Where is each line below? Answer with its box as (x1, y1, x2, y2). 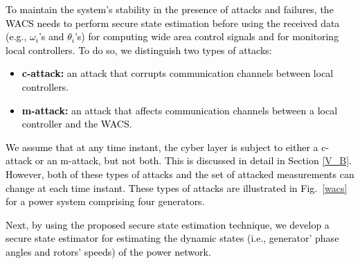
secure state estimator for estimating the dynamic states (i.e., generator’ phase (6, 231, 339, 245)
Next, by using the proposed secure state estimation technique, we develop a (6, 217, 330, 231)
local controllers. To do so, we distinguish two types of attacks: (6, 42, 272, 57)
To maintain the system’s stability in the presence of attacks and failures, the (6, 2, 334, 16)
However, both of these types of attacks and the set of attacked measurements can (6, 166, 354, 181)
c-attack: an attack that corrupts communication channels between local (21, 66, 334, 80)
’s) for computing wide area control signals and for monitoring (74, 29, 339, 44)
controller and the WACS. (21, 116, 132, 131)
